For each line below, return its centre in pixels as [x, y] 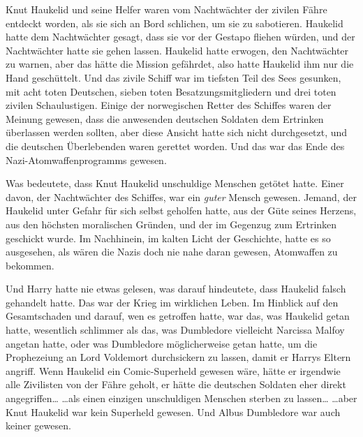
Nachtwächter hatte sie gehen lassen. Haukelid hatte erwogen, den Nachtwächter [177, 50]
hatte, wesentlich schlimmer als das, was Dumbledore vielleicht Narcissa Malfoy [175, 330]
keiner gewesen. [38, 425]
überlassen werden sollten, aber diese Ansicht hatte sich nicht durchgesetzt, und [177, 132]
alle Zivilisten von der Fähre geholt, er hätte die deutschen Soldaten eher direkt [176, 384]
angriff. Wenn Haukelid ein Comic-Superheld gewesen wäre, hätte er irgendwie [173, 370]
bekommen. [30, 265]
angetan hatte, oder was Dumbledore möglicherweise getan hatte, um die [162, 343]
